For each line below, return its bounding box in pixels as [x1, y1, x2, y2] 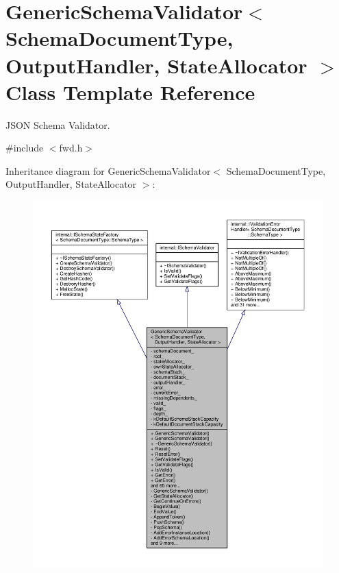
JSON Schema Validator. [5, 117, 110, 132]
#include [5, 141, 44, 155]
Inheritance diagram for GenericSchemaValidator [5, 163, 211, 178]
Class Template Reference [5, 77, 255, 106]
